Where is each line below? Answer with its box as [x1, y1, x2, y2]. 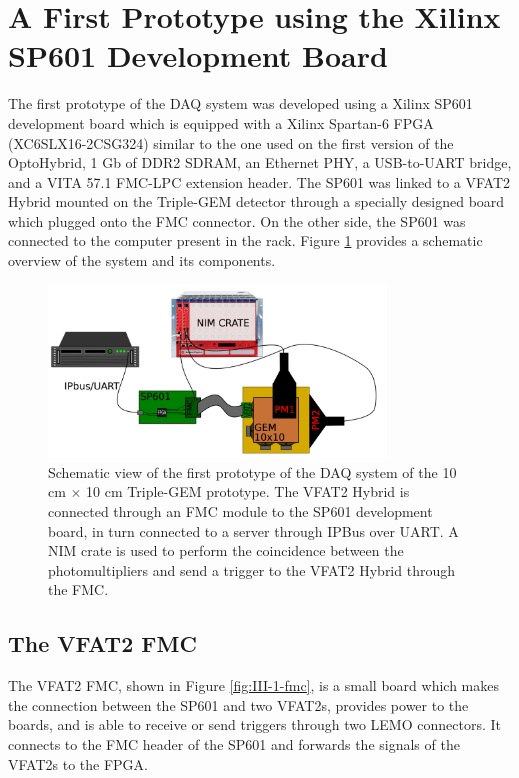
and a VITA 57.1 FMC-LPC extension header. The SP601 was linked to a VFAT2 [8, 171, 511, 192]
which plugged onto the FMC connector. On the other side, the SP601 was [8, 210, 466, 231]
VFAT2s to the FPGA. [8, 753, 148, 774]
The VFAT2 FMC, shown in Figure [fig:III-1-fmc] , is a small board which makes [8, 675, 499, 696]
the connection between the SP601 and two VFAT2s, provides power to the [8, 694, 469, 715]
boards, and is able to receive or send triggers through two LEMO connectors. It [8, 714, 501, 735]
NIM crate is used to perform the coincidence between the [48, 540, 404, 561]
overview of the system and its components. [8, 250, 276, 271]
